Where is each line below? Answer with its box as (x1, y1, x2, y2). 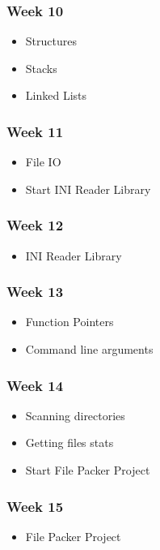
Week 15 (6, 496, 64, 516)
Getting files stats (25, 434, 114, 451)
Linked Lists (25, 87, 87, 104)
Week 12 (6, 215, 64, 235)
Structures (25, 32, 77, 49)
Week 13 (6, 281, 64, 302)
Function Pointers (25, 313, 114, 330)
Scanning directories (25, 406, 125, 423)
